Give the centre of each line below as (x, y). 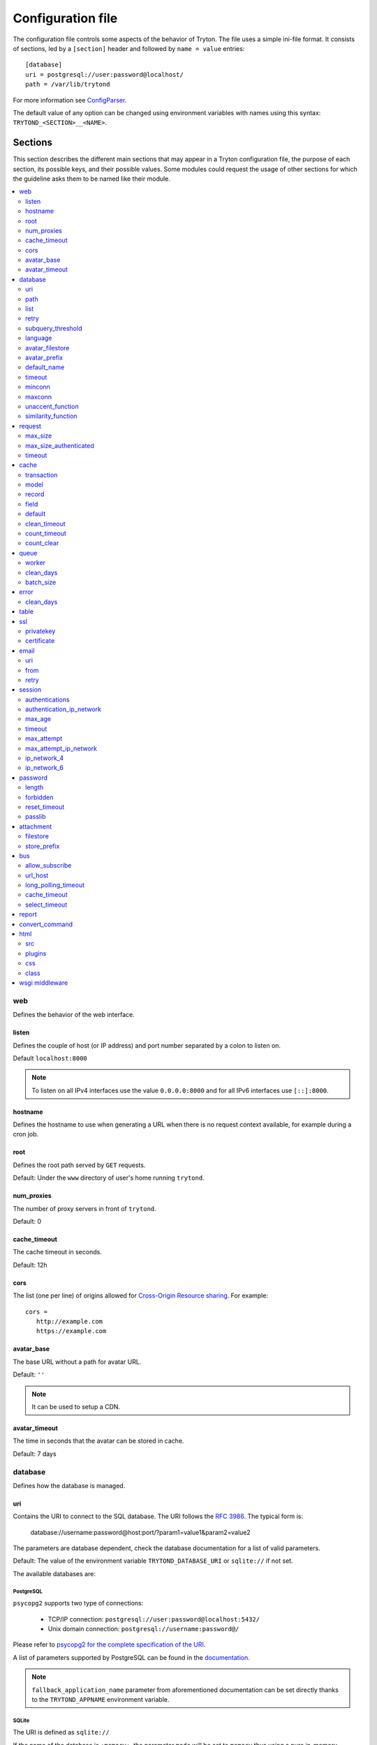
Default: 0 (27, 1221)
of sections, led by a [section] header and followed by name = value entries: (129, 48)
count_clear (42, 543)
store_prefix (43, 846)
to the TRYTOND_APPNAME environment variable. (101, 1699)
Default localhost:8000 (50, 1058)
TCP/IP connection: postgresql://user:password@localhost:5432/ (154, 1619)
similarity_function (51, 416)
